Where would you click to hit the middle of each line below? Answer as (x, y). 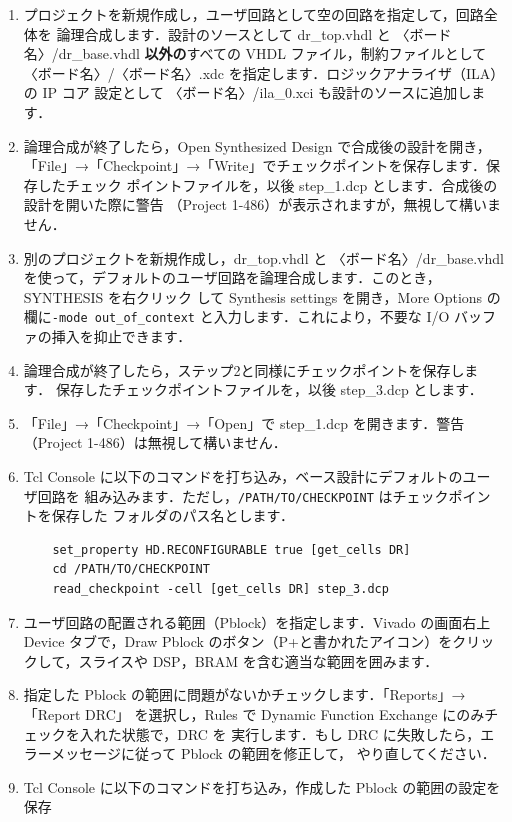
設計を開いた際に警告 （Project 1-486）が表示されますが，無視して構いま (262, 204)
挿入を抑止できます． (121, 335)
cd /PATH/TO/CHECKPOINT (131, 569)
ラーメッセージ (72, 753)
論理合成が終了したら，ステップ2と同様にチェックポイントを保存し (244, 369)
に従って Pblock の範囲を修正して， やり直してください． (308, 753)
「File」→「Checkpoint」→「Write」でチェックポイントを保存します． (254, 165)
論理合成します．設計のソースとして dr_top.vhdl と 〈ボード (254, 33)
